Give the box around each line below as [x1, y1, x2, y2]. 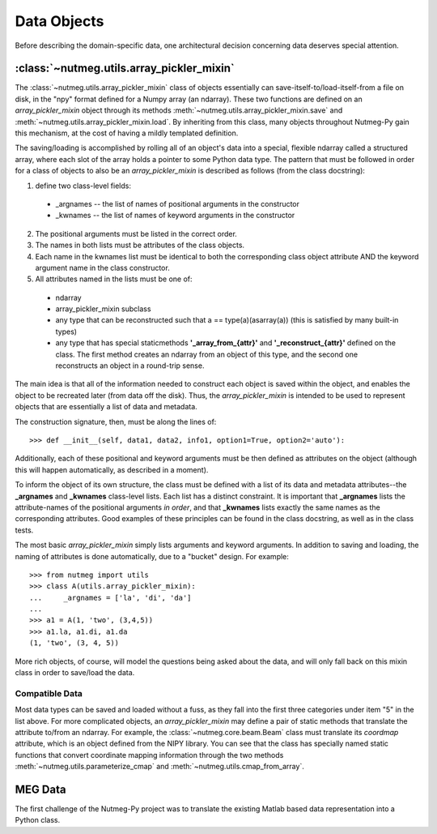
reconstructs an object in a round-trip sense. [55, 361, 205, 370]
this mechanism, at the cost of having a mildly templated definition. [15, 128, 239, 138]
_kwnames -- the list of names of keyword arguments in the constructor [55, 211, 295, 220]
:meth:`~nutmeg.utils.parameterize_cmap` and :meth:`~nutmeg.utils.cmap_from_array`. [15, 762, 305, 772]
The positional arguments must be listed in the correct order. [35, 229, 238, 238]
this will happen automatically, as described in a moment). [15, 464, 209, 474]
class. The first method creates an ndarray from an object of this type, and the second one [55, 349, 359, 359]
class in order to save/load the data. [15, 668, 135, 678]
